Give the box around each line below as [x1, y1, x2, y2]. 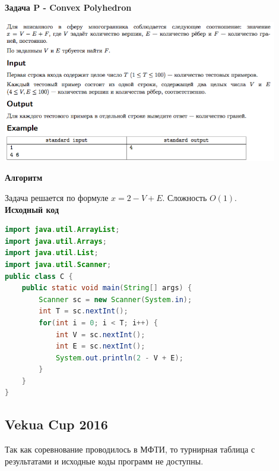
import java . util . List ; [5, 249, 99, 258]
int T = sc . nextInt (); [39, 307, 128, 316]
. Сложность [162, 191, 207, 203]
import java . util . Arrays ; [5, 237, 107, 246]
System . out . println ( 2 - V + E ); [55, 353, 183, 362]
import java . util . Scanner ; [5, 260, 112, 269]
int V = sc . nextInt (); [55, 330, 145, 339]
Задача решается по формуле [5, 191, 109, 203]
